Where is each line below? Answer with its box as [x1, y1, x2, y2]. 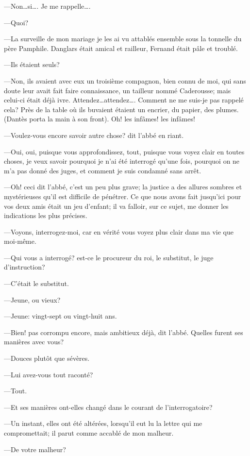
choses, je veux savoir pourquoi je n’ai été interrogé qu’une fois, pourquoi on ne [4, 156, 240, 166]
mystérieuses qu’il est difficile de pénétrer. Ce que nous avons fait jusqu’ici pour [4, 191, 241, 201]
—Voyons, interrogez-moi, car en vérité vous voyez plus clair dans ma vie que [4, 226, 233, 236]
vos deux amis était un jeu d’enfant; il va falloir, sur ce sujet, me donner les [4, 201, 229, 211]
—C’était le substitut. [4, 278, 69, 288]
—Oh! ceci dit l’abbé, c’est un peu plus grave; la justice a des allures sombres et [4, 182, 242, 192]
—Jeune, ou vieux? [4, 294, 61, 304]
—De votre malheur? [4, 444, 66, 454]
